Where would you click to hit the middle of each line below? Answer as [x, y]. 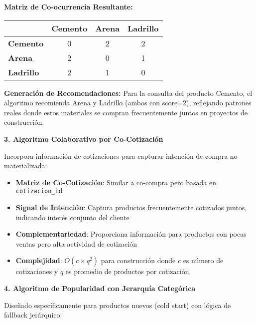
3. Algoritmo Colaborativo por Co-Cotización [84, 139]
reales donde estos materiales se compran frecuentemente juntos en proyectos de [126, 112]
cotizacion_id [39, 191]
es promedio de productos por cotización [127, 271]
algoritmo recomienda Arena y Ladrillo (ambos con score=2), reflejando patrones [128, 103]
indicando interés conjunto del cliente [72, 217]
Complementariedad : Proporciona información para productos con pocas [131, 234]
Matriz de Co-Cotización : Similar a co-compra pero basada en [116, 182]
